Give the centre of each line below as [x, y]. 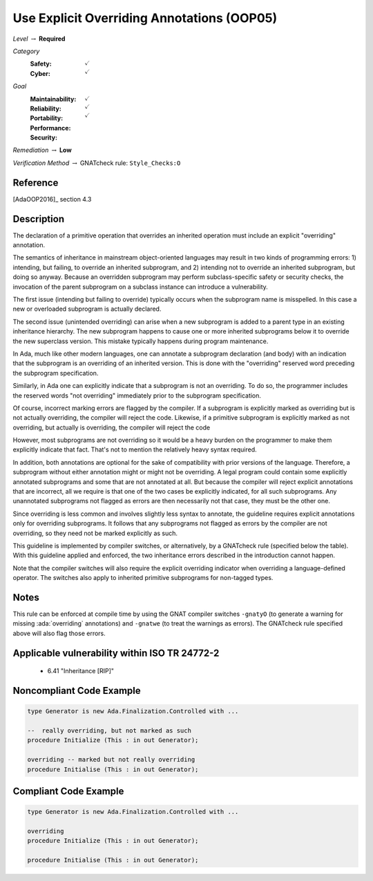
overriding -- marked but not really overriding [111, 760]
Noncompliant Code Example [77, 691]
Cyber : [40, 73]
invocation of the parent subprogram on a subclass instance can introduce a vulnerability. [141, 287]
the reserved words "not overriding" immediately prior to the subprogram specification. [137, 395]
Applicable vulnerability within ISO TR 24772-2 [116, 653]
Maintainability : [53, 99]
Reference [36, 183]
